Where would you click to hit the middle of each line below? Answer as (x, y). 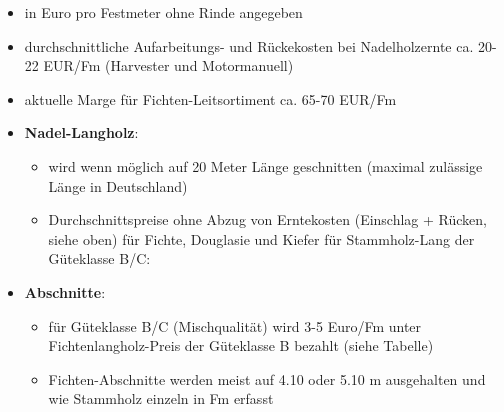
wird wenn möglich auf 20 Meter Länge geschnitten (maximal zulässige (265, 165)
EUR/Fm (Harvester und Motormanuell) (168, 65)
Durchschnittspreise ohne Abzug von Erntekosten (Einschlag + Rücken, (267, 219)
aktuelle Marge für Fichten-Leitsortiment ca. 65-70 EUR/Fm (210, 98)
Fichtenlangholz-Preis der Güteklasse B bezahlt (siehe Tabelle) (241, 345)
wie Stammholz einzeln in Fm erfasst (161, 398)
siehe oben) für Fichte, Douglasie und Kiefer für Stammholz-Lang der (261, 238)
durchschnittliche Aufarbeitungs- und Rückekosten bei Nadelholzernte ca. (249, 45)
